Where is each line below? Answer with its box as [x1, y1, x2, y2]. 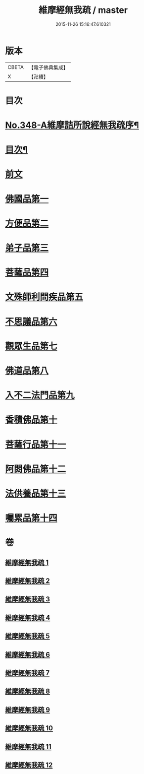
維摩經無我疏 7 [5, 668, 50, 677]
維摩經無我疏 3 [5, 595, 50, 603]
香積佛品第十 [5, 414, 58, 426]
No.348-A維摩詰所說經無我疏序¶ [5, 120, 140, 131]
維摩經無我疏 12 [5, 761, 53, 769]
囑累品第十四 [5, 513, 58, 524]
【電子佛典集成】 [28, 64, 68, 71]
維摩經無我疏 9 [5, 706, 50, 714]
